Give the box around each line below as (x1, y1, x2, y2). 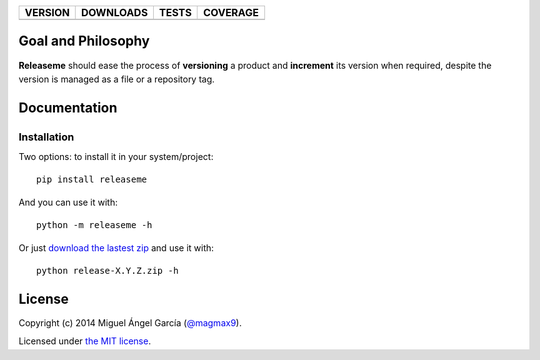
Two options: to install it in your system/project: (18, 151, 214, 163)
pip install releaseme (36, 174, 148, 185)
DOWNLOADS (80, 6, 149, 19)
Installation (18, 130, 75, 144)
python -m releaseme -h (36, 220, 153, 231)
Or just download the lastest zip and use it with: (18, 241, 215, 254)
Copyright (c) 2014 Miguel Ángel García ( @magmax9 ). (18, 316, 242, 329)
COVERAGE (203, 6, 259, 19)
